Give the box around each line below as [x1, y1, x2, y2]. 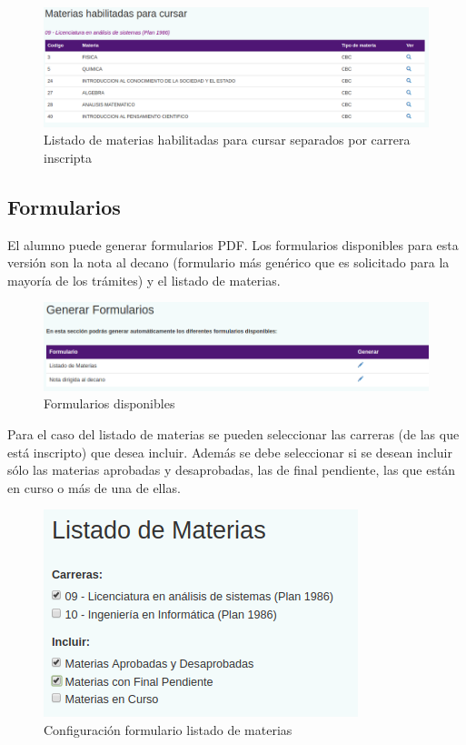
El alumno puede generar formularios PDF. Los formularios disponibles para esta [7, 235, 459, 254]
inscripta [44, 147, 93, 166]
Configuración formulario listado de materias [44, 720, 292, 739]
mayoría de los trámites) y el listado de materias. [7, 270, 281, 289]
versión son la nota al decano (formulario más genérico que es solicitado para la [7, 253, 450, 272]
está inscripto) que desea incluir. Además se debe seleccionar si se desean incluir [7, 442, 452, 461]
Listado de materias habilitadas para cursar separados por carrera [44, 130, 411, 149]
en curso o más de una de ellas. [7, 478, 181, 497]
